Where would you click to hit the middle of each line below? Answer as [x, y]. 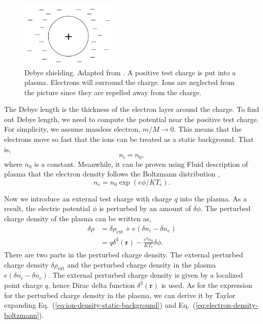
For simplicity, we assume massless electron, [72, 129]
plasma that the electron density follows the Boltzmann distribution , [112, 174]
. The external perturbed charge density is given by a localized [145, 275]
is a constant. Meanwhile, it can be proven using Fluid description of [141, 164]
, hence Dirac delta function [91, 285]
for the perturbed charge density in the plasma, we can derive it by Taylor [120, 295]
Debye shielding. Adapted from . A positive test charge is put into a [130, 72]
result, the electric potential [47, 208]
